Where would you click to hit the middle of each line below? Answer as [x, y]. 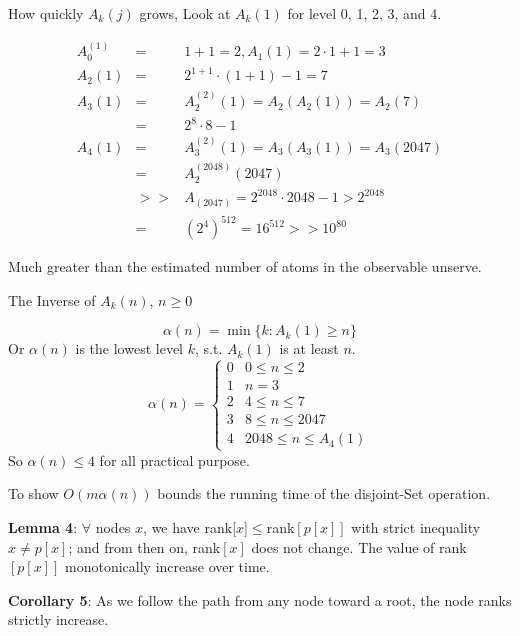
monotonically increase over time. [167, 566]
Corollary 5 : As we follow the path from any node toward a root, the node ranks [260, 599]
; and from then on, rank [144, 546]
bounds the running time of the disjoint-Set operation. [324, 493]
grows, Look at [185, 13]
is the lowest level [129, 348]
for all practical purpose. [174, 459]
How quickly [46, 13]
